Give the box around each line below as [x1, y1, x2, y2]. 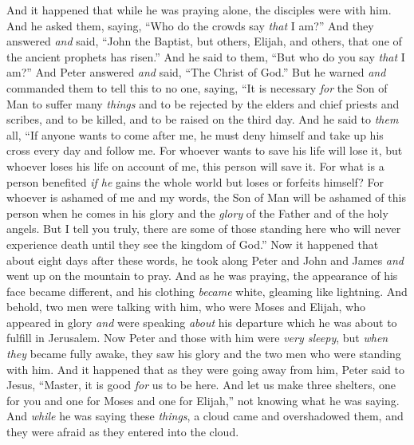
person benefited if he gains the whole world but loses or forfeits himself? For [6, 173, 384, 190]
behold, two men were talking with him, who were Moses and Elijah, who [6, 298, 365, 315]
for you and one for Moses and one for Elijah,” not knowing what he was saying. [6, 392, 400, 408]
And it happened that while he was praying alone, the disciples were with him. [6, 2, 392, 18]
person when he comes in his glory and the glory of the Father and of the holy [6, 204, 388, 221]
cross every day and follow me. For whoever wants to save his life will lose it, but [6, 142, 403, 159]
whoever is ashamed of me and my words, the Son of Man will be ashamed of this [6, 189, 406, 206]
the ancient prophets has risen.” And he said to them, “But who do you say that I [6, 48, 405, 65]
